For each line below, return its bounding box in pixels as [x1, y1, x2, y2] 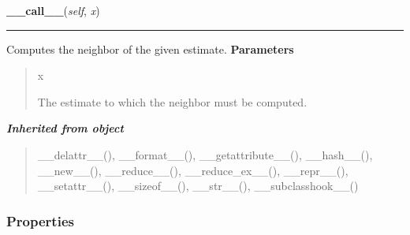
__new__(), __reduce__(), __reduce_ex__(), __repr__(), [37, 162, 348, 178]
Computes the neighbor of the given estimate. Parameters [6, 40, 294, 57]
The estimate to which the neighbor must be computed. [37, 93, 307, 110]
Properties [6, 211, 74, 230]
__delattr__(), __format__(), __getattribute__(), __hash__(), [37, 146, 373, 162]
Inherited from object [6, 120, 124, 136]
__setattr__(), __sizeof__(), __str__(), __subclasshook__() [37, 177, 359, 194]
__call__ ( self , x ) [6, 2, 100, 18]
